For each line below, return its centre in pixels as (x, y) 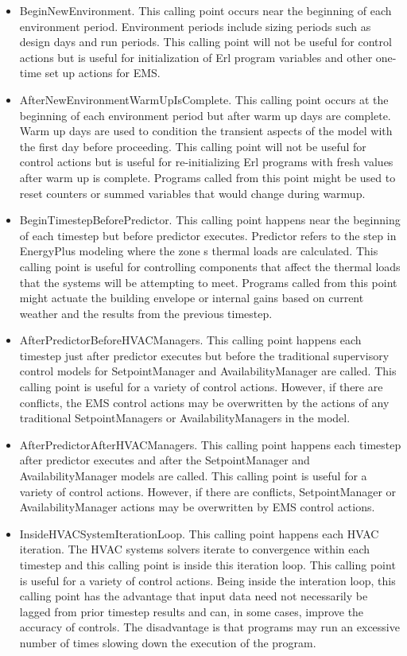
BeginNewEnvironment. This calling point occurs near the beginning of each (205, 10)
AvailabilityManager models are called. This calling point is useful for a (193, 476)
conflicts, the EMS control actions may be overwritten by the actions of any (204, 402)
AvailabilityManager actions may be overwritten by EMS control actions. (197, 507)
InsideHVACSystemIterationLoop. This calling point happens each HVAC (199, 533)
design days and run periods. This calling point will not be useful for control (205, 42)
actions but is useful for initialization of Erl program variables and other (196, 57)
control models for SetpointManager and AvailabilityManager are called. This (208, 371)
